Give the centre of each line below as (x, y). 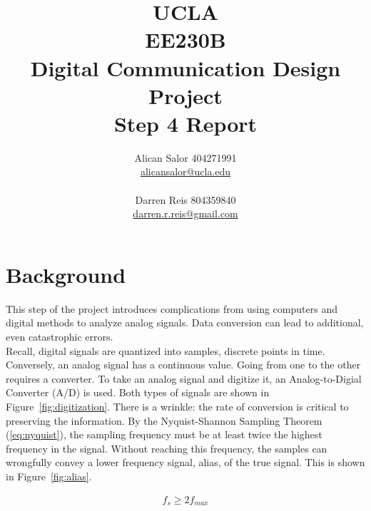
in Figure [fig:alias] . (49, 476)
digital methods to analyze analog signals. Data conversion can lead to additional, (185, 322)
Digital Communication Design (185, 67)
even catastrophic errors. (60, 336)
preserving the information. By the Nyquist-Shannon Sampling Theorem (164, 420)
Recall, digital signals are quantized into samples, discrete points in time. (166, 350)
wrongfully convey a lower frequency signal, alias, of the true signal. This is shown (185, 462)
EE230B (185, 40)
